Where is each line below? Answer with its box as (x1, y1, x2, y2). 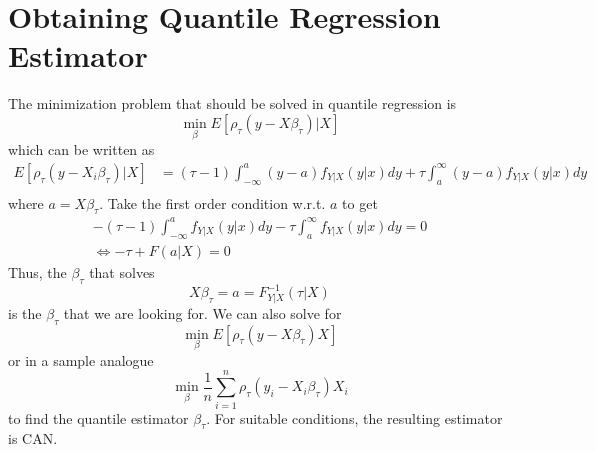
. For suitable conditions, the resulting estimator (206, 407, 503, 428)
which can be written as (8, 139, 155, 160)
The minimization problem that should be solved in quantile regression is (8, 93, 457, 114)
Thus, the (8, 261, 67, 282)
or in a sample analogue (8, 349, 154, 370)
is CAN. (8, 428, 58, 449)
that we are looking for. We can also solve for (63, 302, 342, 323)
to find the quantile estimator (8, 407, 189, 428)
